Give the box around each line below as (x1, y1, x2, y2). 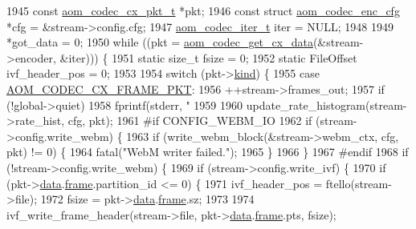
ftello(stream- (325, 175, 392, 191)
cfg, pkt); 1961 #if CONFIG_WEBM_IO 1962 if (67, 112, 312, 129)
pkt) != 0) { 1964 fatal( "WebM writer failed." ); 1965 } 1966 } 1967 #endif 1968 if (6, 143, 409, 160)
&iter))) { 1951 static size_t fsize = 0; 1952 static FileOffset (59, 49, 357, 66)
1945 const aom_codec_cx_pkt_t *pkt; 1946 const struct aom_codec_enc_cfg (6, 2, 400, 18)
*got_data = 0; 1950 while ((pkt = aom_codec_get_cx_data (6, 34, 313, 50)
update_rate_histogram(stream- (246, 96, 407, 113)
